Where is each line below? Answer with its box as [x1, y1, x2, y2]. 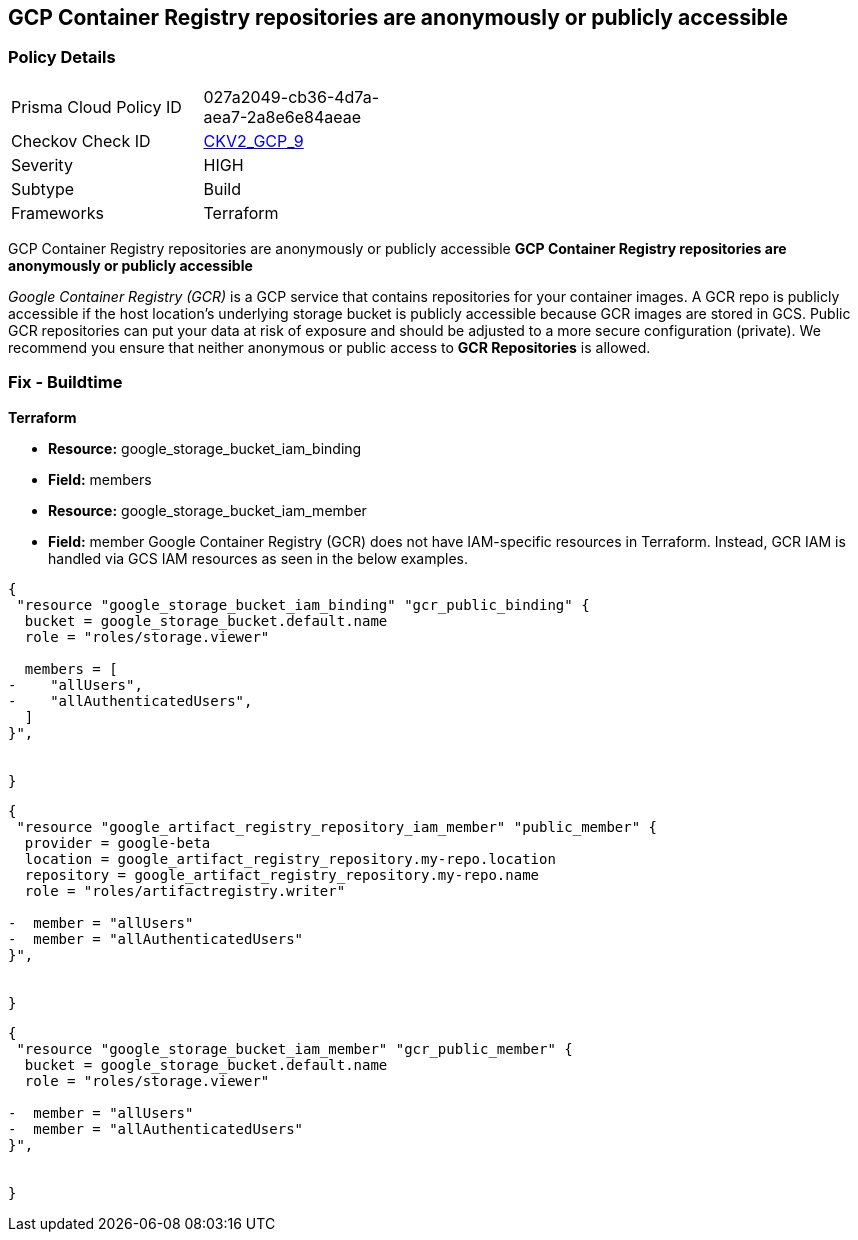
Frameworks [11, 202, 104, 223]
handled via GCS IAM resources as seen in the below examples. [48, 549, 468, 567]
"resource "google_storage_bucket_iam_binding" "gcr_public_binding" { [16, 596, 590, 613]
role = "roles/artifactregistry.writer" [24, 882, 346, 899]
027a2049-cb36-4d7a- [203, 86, 380, 107]
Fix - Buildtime [8, 372, 123, 393]
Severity [11, 154, 73, 175]
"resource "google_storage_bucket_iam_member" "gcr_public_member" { [16, 1040, 573, 1057]
